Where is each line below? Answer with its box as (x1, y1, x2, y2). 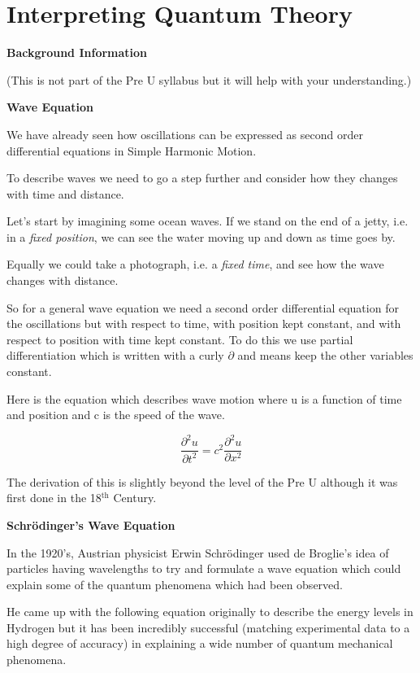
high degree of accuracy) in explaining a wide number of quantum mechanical (6, 635, 393, 652)
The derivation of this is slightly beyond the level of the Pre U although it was (6, 473, 398, 490)
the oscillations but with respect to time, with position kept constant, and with (6, 315, 401, 332)
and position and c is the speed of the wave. (6, 406, 225, 423)
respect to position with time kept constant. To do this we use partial (6, 330, 353, 347)
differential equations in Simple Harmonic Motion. (6, 142, 257, 159)
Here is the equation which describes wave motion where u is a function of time (6, 390, 402, 407)
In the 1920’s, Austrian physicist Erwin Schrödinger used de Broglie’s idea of (6, 544, 389, 561)
